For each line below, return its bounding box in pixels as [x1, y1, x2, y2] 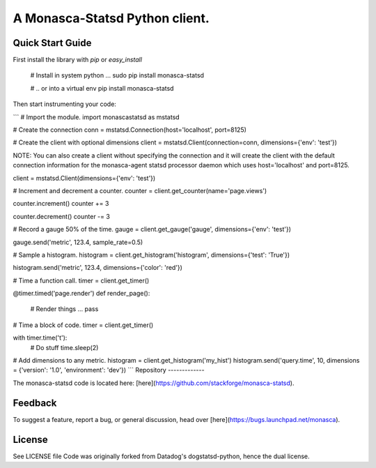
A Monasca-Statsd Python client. [13, 10, 210, 26]
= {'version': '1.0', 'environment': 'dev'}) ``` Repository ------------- [13, 366, 205, 375]
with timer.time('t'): [13, 333, 68, 342]
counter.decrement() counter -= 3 [13, 212, 111, 220]
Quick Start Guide [13, 37, 92, 49]
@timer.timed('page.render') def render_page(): [13, 289, 150, 298]
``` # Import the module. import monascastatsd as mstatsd [13, 112, 180, 121]
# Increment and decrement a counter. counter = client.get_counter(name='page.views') [13, 186, 267, 195]
